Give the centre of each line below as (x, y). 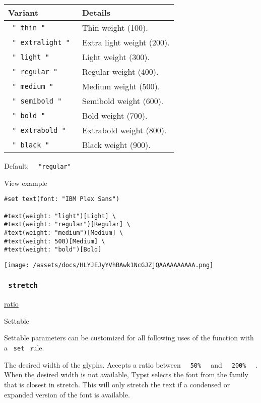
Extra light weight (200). (126, 42)
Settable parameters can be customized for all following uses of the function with (129, 338)
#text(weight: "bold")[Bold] (53, 250)
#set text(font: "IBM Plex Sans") (62, 199)
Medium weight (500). (121, 86)
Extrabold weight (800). (124, 130)
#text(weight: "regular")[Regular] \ (67, 224)
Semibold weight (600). (123, 101)
